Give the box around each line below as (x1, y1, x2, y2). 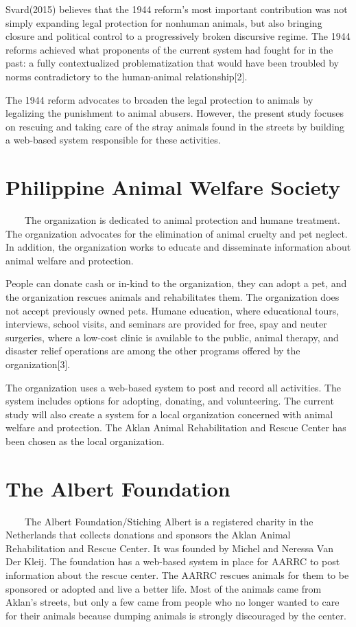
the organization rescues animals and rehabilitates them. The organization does (5, 290, 340, 304)
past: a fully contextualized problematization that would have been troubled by (5, 56, 339, 70)
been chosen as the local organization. (5, 433, 165, 448)
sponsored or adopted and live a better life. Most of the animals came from (5, 581, 322, 595)
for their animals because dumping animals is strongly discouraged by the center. (5, 608, 346, 622)
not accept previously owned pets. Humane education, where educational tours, (5, 303, 340, 317)
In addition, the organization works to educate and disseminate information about (5, 240, 351, 254)
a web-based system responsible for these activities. (5, 133, 221, 147)
